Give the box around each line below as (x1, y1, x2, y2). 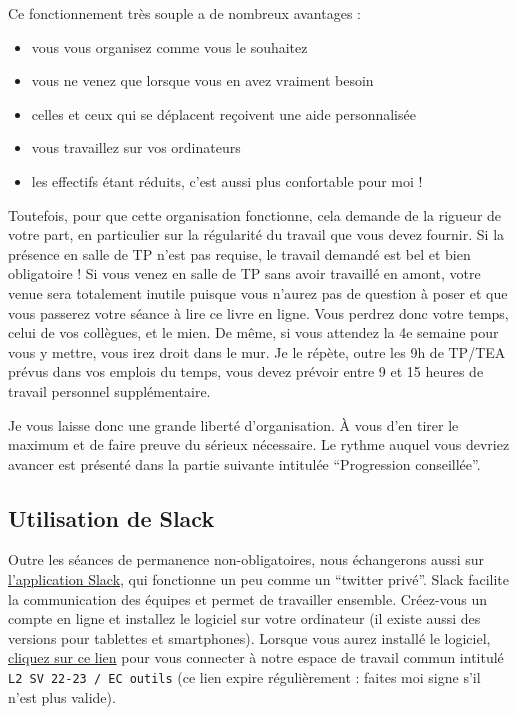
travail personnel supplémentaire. (8, 380, 211, 401)
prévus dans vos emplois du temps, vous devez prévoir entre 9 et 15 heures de (8, 361, 484, 382)
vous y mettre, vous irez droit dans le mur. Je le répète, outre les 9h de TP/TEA (8, 341, 506, 362)
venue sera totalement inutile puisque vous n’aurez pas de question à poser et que (8, 282, 508, 303)
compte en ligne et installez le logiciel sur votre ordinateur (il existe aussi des (8, 608, 481, 629)
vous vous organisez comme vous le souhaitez (31, 36, 308, 57)
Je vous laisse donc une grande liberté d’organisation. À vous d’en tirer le (8, 414, 459, 435)
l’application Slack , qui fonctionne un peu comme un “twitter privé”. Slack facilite (8, 569, 510, 590)
